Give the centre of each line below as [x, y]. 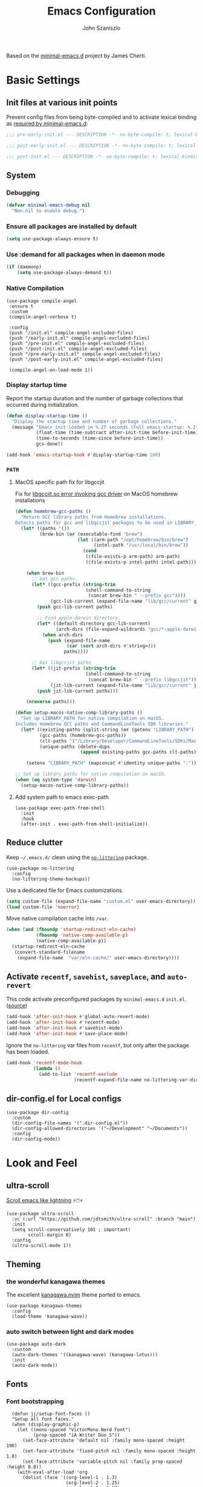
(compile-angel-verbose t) [43, 317]
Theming [24, 1264]
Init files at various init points [62, 102]
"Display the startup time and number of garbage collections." [94, 421]
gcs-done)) [50, 444]
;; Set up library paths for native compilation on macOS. [91, 774]
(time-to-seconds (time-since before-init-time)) [100, 438]
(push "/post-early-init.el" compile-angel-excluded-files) [86, 359]
